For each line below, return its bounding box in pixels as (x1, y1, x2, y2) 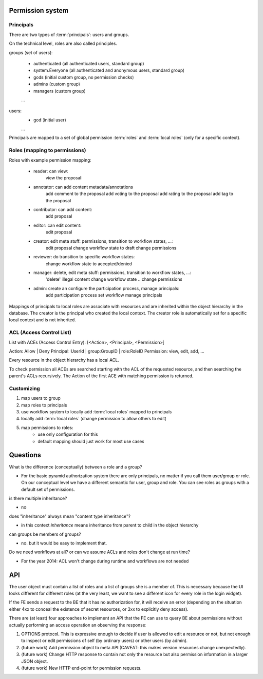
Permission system (9, 6, 69, 15)
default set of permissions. (21, 486, 75, 492)
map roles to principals (21, 402, 68, 408)
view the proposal (45, 175, 82, 181)
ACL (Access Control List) (9, 329, 72, 336)
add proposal (45, 213, 73, 219)
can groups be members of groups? (9, 531, 81, 537)
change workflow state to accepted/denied (45, 261, 132, 267)
